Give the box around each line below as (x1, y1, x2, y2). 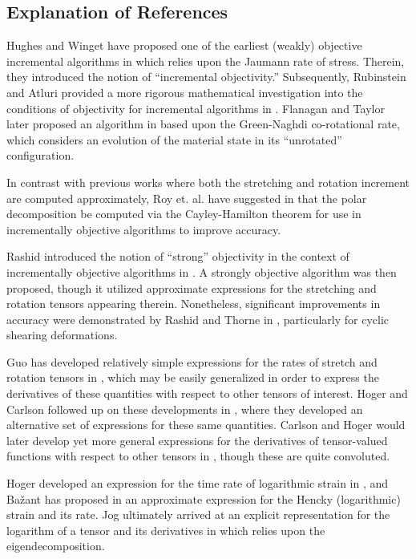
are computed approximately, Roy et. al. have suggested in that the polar (6, 189, 367, 206)
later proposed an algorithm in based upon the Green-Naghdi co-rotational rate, (6, 115, 400, 132)
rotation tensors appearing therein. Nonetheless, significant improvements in (6, 295, 381, 312)
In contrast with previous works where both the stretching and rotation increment (6, 173, 410, 190)
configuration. (6, 147, 75, 164)
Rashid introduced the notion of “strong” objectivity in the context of (6, 248, 349, 265)
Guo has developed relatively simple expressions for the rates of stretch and (6, 353, 378, 370)
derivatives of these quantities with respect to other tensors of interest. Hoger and (6, 385, 408, 402)
